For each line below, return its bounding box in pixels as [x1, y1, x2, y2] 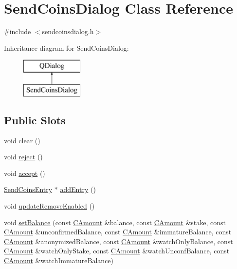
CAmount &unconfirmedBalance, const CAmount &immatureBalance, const [4, 227, 232, 237]
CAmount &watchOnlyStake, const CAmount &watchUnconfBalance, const [4, 246, 230, 256]
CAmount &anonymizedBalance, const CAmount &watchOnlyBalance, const [4, 236, 233, 246]
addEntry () [60, 184, 96, 194]
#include [4, 26, 31, 37]
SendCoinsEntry [4, 184, 53, 194]
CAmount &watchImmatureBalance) [4, 255, 114, 266]
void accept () [4, 168, 45, 178]
